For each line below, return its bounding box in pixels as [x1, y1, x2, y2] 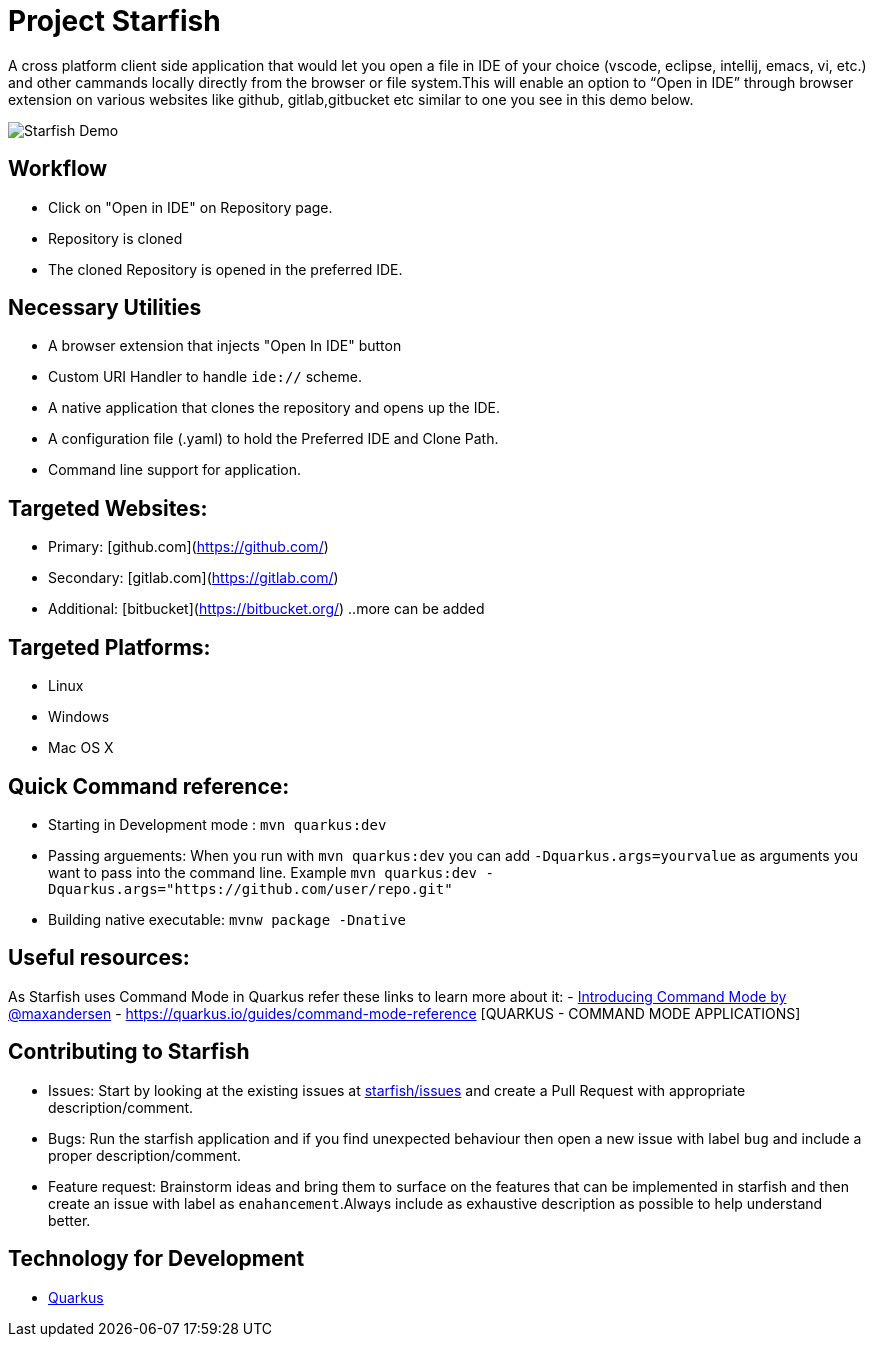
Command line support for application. [48, 461, 301, 479]
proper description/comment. [48, 1146, 242, 1164]
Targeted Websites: [8, 495, 208, 521]
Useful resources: [8, 945, 190, 971]
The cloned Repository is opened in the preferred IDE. [48, 260, 403, 278]
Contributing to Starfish [8, 1039, 250, 1065]
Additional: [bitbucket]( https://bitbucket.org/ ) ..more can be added [48, 600, 485, 618]
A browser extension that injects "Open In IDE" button [48, 337, 402, 355]
